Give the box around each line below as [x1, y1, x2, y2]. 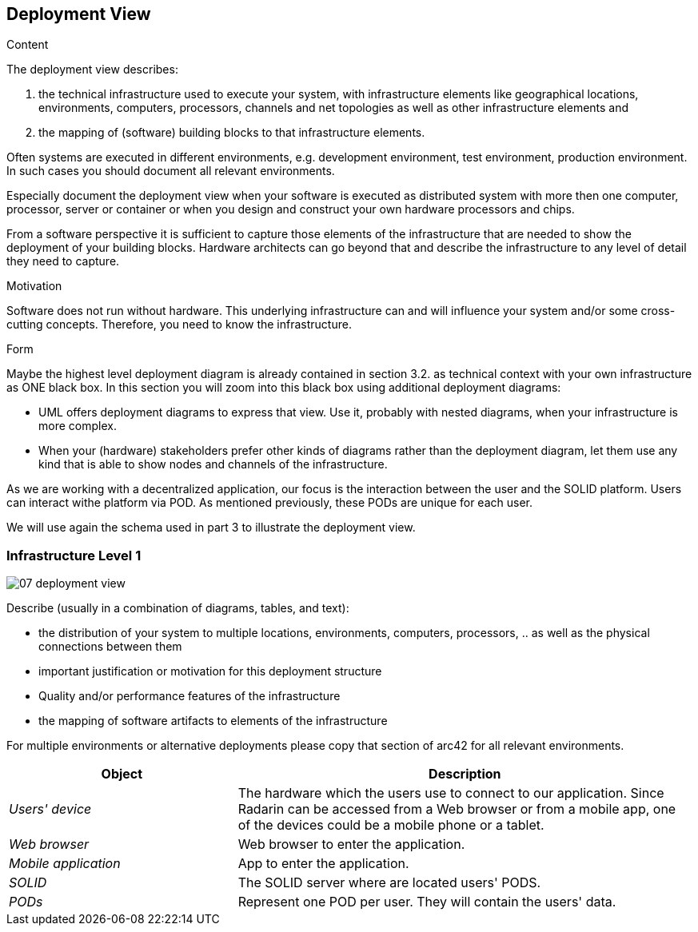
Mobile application [9, 855, 121, 872]
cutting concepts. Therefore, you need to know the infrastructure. [6, 317, 352, 332]
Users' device [9, 801, 92, 818]
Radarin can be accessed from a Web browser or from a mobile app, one [237, 801, 676, 818]
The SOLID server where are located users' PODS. [237, 874, 541, 891]
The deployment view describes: [6, 62, 178, 77]
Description [429, 766, 501, 783]
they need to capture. [6, 254, 120, 269]
